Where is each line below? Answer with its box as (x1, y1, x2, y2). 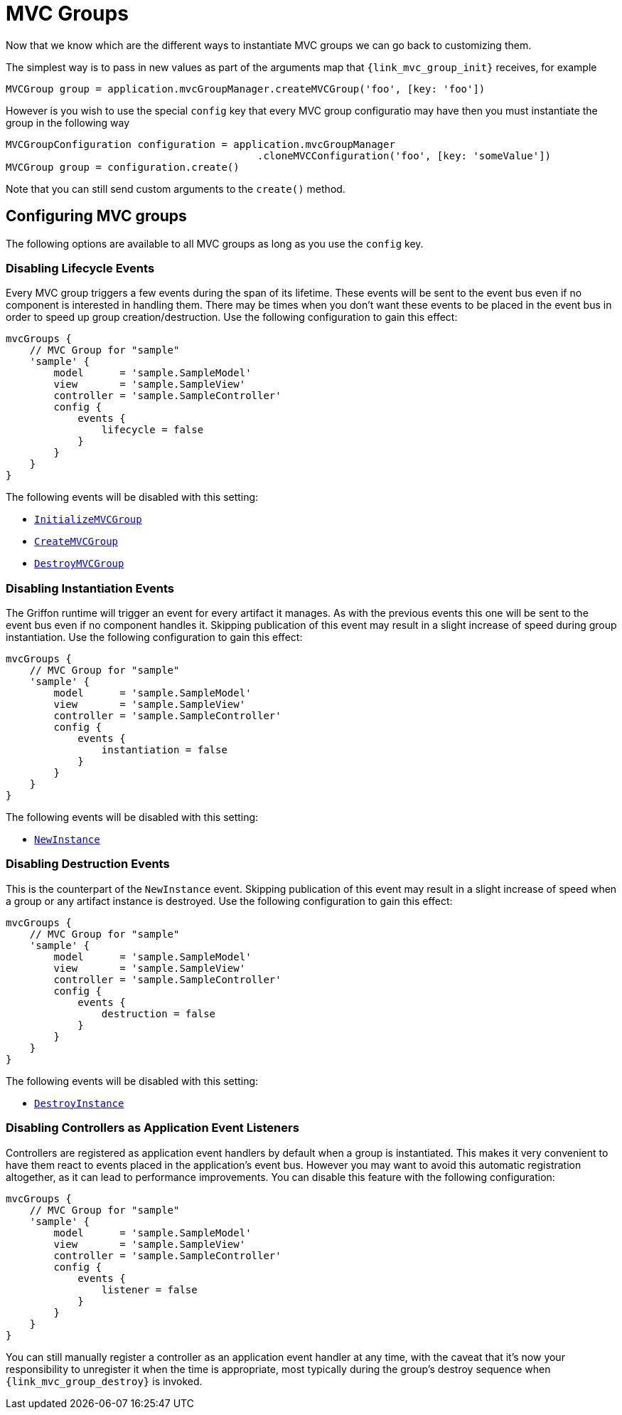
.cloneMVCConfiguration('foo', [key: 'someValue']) (257, 149, 552, 161)
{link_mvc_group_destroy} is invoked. (6, 1374, 203, 1387)
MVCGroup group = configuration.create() (6, 161, 240, 173)
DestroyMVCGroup (34, 558, 124, 570)
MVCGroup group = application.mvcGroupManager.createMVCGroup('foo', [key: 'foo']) (6, 83, 486, 95)
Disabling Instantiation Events (6, 581, 175, 595)
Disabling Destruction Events (6, 857, 170, 871)
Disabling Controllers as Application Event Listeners (6, 1120, 299, 1135)
